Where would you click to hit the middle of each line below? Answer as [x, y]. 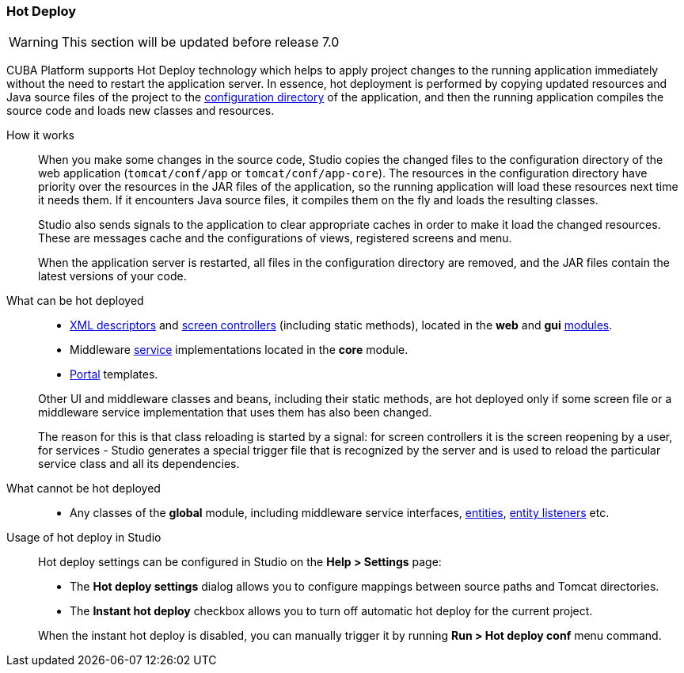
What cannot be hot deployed [84, 489]
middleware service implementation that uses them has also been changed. [235, 413]
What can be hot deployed [75, 301]
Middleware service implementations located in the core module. [239, 350]
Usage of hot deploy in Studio [84, 538]
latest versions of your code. [112, 276]
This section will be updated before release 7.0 [200, 42]
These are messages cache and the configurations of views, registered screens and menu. [275, 238]
